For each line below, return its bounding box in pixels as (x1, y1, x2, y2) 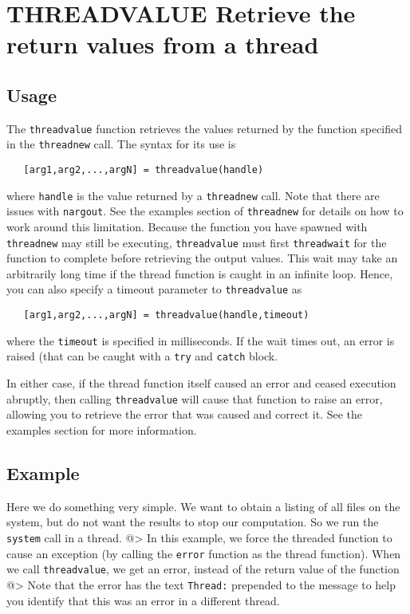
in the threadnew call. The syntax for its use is (6, 136, 236, 152)
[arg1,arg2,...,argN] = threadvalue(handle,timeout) (23, 309, 309, 321)
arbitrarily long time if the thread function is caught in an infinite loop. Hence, (6, 265, 393, 281)
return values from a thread (6, 28, 319, 61)
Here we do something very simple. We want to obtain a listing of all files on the (6, 498, 400, 514)
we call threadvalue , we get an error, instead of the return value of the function (6, 561, 400, 577)
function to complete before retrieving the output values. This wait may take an (6, 250, 398, 266)
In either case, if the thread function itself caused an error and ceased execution (6, 375, 396, 392)
